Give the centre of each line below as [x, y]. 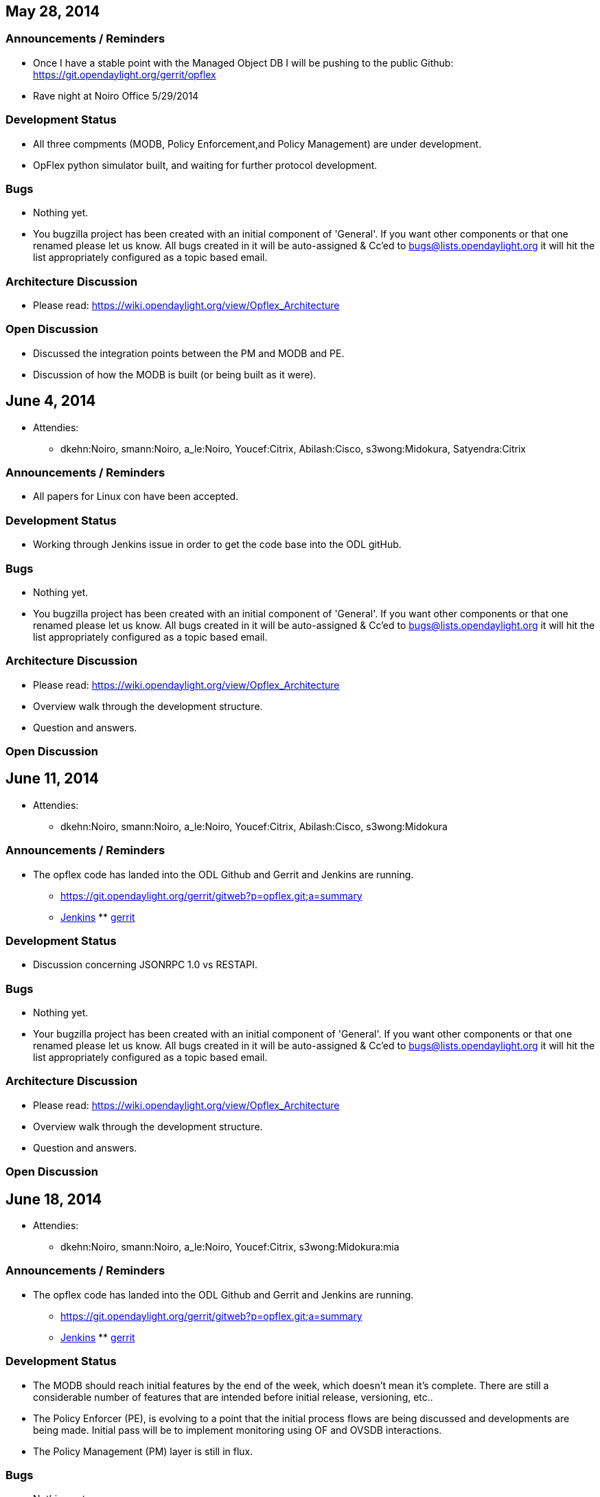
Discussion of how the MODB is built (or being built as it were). [175, 374]
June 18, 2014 [54, 1199]
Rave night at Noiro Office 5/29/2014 [116, 95]
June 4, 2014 [51, 401]
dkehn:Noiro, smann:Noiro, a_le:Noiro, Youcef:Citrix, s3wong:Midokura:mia [230, 1247]
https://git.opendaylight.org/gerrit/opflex [125, 74]
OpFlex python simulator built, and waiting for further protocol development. [205, 165]
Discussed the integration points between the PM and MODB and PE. [189, 353]
